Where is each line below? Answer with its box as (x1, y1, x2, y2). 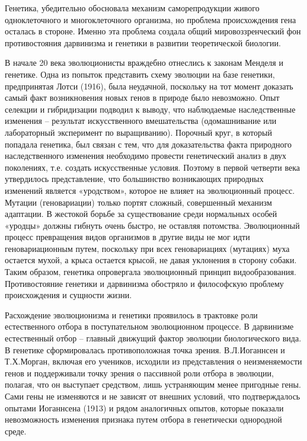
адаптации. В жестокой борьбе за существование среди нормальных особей (5, 207, 277, 220)
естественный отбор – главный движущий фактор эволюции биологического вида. (5, 332, 302, 344)
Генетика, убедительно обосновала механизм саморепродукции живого (5, 2, 260, 14)
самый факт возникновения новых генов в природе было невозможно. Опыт (5, 91, 280, 104)
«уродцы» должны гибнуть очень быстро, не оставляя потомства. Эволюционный (5, 219, 300, 231)
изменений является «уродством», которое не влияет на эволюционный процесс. (5, 184, 295, 196)
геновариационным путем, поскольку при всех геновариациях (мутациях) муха (5, 242, 290, 254)
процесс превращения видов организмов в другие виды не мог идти (5, 231, 250, 243)
